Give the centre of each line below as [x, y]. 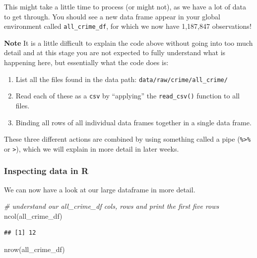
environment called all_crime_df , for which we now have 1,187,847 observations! [128, 26]
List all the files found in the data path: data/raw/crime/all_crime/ [122, 79]
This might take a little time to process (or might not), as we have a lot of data [125, 6]
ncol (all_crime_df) [33, 215]
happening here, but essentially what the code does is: [86, 62]
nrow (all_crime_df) [34, 249]
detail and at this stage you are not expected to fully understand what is [115, 52]
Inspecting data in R [46, 171]
